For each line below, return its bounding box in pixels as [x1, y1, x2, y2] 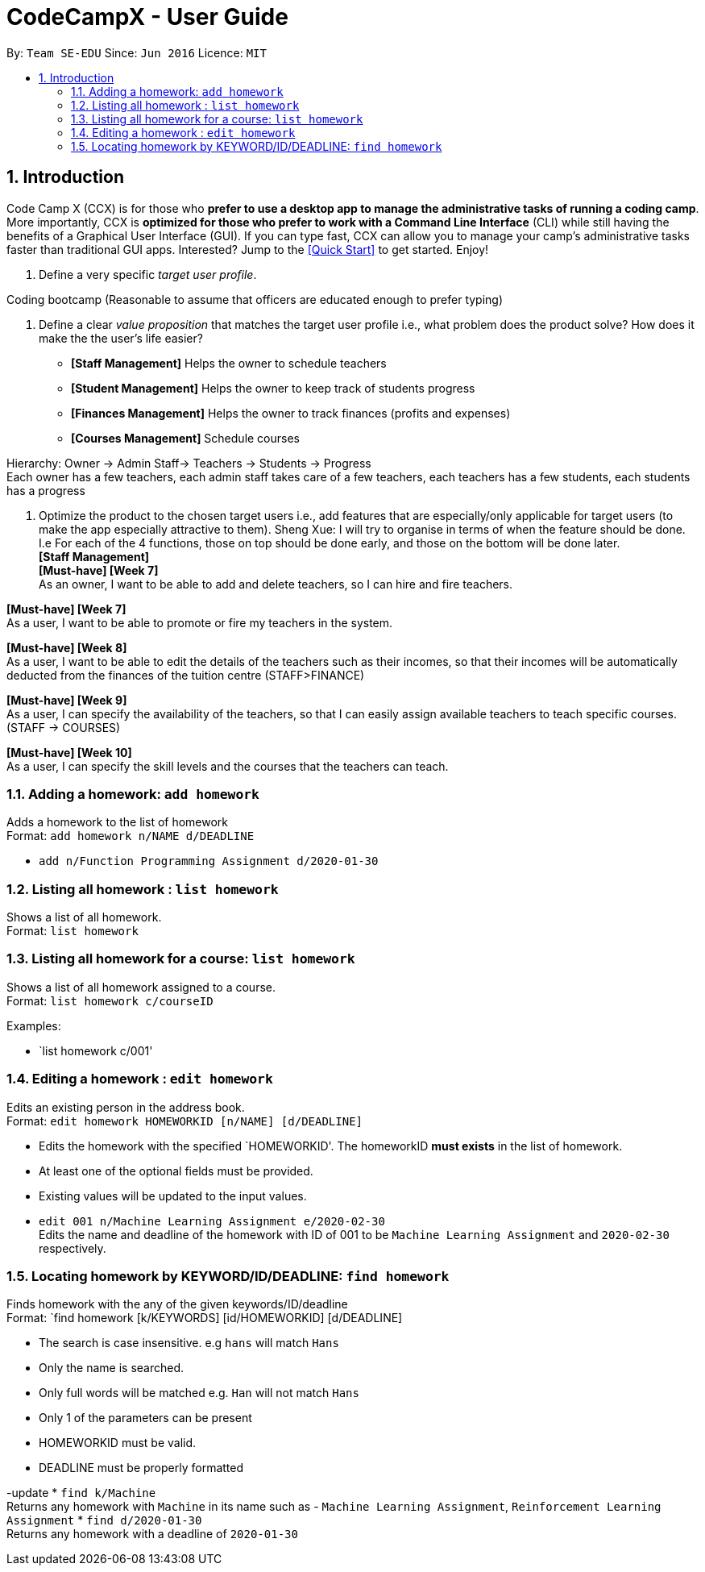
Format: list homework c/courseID [6, 993, 214, 1008]
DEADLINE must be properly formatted [39, 1461, 244, 1475]
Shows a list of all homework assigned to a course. [6, 979, 276, 994]
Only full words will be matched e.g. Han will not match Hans [39, 1386, 359, 1400]
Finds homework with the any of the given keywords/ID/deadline [6, 1297, 348, 1312]
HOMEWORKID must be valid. [39, 1436, 197, 1450]
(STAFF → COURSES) [6, 720, 121, 734]
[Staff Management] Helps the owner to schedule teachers [71, 356, 387, 370]
